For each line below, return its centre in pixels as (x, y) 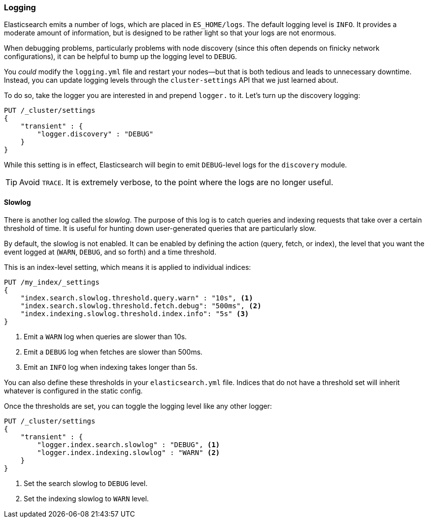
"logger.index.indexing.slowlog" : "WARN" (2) (129, 452)
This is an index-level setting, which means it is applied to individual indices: (128, 267)
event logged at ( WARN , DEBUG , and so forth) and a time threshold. (110, 252)
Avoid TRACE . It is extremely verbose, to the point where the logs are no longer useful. (176, 182)
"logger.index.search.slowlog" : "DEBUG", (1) (129, 444)
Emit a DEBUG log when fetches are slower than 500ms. (113, 352)
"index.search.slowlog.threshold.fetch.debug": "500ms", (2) (141, 306)
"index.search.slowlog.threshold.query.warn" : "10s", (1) (137, 298)
